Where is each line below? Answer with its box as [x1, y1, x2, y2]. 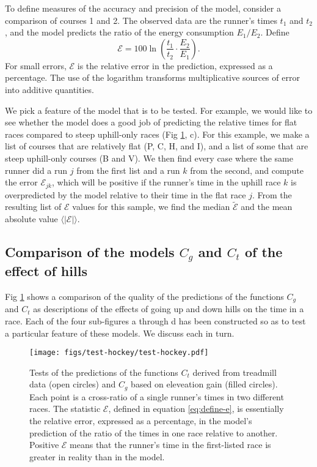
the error [5, 176, 38, 189]
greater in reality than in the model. [29, 450, 165, 463]
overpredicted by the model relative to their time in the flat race [5, 188, 246, 201]
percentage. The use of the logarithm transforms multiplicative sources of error [5, 71, 300, 84]
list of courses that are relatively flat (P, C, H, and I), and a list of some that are [5, 140, 308, 152]
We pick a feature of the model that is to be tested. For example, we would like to [5, 103, 313, 116]
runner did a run [5, 163, 68, 176]
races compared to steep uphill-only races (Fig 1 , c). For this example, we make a [5, 127, 310, 140]
